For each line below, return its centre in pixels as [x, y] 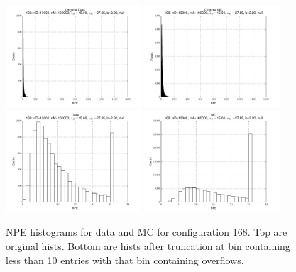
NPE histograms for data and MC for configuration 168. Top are [147, 232]
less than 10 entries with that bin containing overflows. [125, 260]
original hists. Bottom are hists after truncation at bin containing [148, 245]
